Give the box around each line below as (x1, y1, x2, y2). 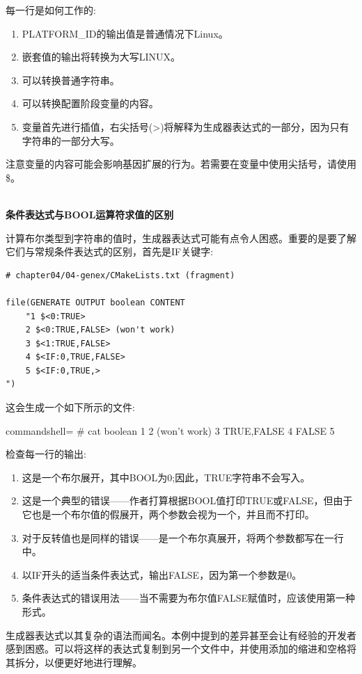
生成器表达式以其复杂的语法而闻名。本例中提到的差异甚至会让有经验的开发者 (6, 627, 356, 642)
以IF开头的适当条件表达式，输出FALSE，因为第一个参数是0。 (22, 567, 302, 581)
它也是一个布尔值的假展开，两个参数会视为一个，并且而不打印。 (22, 507, 315, 522)
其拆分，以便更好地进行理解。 (6, 655, 142, 669)
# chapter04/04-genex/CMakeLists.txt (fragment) (6, 270, 235, 280)
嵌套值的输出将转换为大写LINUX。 (22, 49, 181, 64)
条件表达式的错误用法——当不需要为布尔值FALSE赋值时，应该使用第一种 (22, 591, 355, 605)
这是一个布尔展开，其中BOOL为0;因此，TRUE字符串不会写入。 (22, 470, 310, 484)
